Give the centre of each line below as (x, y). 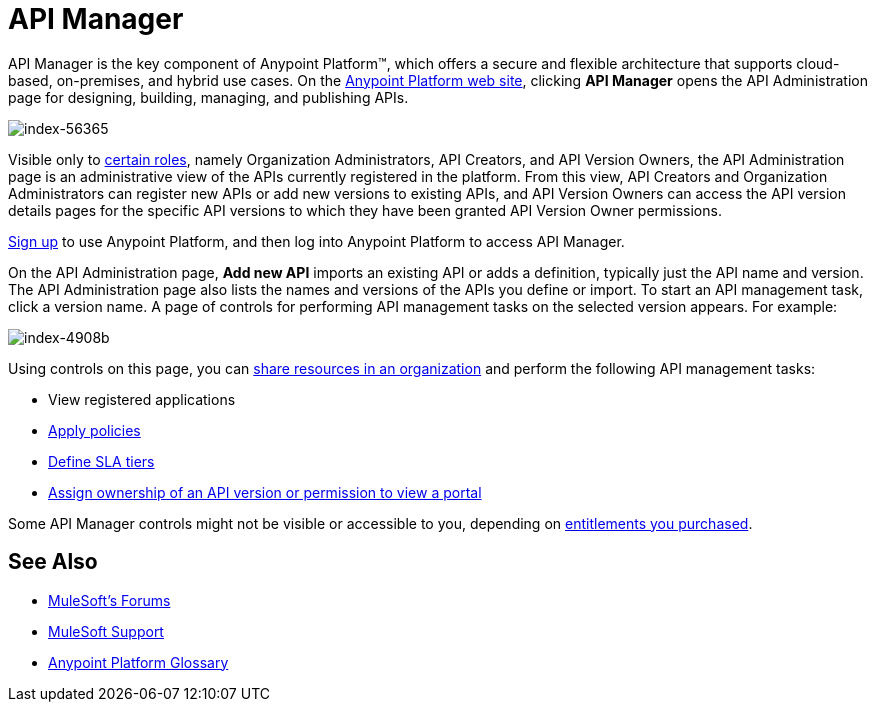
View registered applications (142, 399)
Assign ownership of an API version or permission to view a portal (265, 492)
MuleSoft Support (106, 631)
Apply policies (94, 430)
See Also (53, 562)
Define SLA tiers (101, 461)
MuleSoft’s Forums (109, 600)
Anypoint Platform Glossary (138, 662)
